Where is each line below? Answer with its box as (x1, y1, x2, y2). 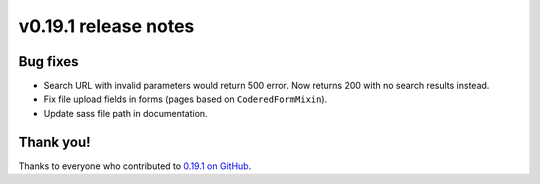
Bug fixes (18, 53, 79, 70)
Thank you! (18, 133, 91, 150)
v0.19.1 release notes (18, 15, 195, 37)
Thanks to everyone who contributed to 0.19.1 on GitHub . (18, 160, 252, 172)
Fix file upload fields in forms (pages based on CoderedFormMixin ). (43, 93, 328, 105)
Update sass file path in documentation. (43, 107, 209, 119)
